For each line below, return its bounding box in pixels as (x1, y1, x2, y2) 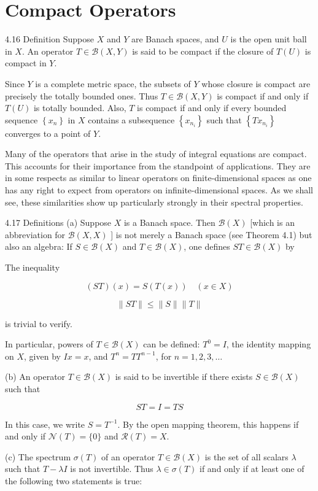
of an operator (101, 450, 155, 463)
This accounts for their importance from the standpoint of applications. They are (5, 159, 311, 172)
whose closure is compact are (201, 77, 311, 90)
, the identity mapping (226, 338, 311, 350)
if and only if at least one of (200, 462, 304, 475)
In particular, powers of (5, 338, 93, 350)
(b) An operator (5, 370, 66, 383)
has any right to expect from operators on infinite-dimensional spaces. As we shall (5, 184, 313, 196)
